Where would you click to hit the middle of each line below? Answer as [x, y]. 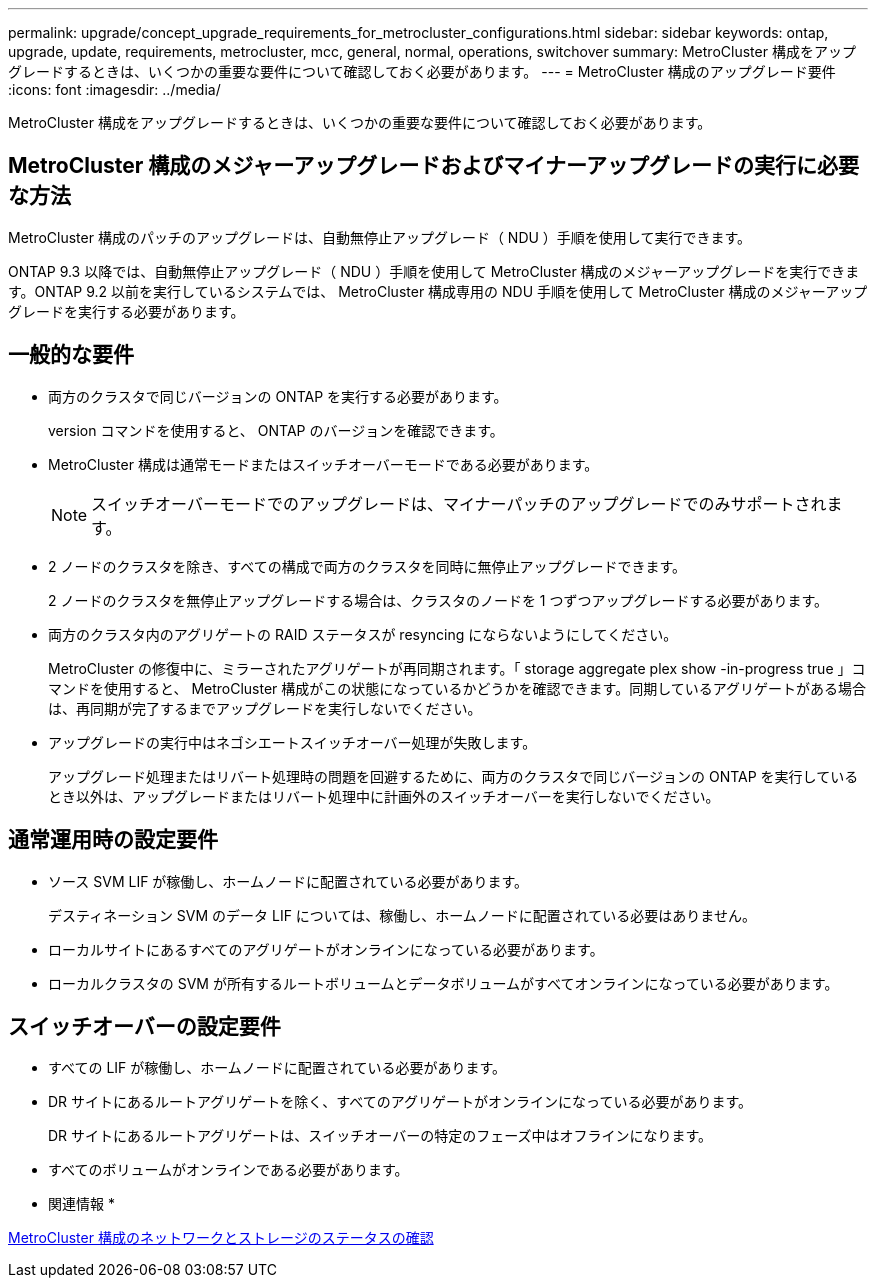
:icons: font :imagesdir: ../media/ [114, 89]
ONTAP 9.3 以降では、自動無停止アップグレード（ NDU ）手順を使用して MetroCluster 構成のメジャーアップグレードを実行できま [434, 271]
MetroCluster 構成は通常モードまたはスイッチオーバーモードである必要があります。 [323, 464]
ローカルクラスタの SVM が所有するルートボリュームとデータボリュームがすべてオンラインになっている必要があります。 [443, 983]
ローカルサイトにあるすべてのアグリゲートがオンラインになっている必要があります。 [326, 949]
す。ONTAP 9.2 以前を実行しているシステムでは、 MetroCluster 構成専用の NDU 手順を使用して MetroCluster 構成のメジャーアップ [438, 291]
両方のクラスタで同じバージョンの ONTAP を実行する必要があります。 [278, 396]
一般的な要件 [71, 355]
